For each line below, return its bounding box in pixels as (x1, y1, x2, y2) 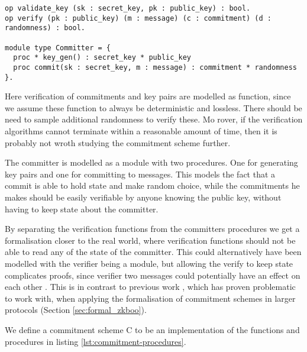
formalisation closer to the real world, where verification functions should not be (5, 234, 296, 246)
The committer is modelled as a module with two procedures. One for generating (5, 156, 298, 169)
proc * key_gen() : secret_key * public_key (13, 53, 191, 62)
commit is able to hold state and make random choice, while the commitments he (5, 179, 300, 192)
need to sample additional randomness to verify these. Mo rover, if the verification (5, 113, 303, 125)
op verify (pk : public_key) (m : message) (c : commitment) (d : (5, 14, 272, 22)
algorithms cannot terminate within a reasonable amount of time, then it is (5, 125, 277, 137)
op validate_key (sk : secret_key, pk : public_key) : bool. (5, 4, 251, 12)
